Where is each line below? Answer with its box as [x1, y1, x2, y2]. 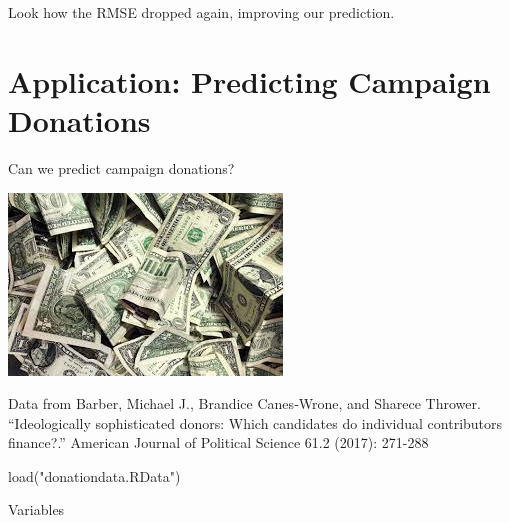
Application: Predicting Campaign [8, 60, 491, 101]
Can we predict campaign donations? [8, 157, 235, 178]
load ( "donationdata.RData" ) [8, 465, 181, 486]
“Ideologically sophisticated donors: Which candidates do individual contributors [8, 412, 503, 433]
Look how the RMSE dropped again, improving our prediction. [8, 2, 395, 22]
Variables [8, 499, 65, 520]
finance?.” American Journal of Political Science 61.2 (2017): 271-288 [8, 432, 429, 453]
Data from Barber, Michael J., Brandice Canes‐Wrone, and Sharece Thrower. [8, 393, 481, 414]
